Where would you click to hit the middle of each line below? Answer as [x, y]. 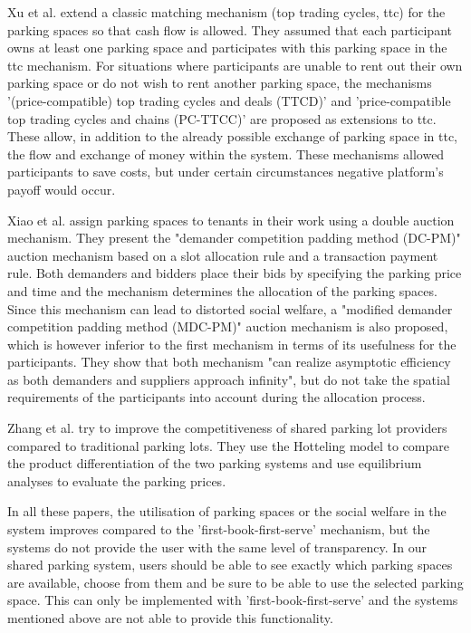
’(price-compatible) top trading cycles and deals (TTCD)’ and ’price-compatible [229, 100]
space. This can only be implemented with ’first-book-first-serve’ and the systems [233, 600]
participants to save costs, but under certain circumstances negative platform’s [226, 172]
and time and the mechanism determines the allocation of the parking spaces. [222, 290]
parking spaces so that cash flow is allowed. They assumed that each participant [230, 29]
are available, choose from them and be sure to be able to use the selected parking [235, 582]
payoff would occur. [62, 189]
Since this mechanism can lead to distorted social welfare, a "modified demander [230, 308]
